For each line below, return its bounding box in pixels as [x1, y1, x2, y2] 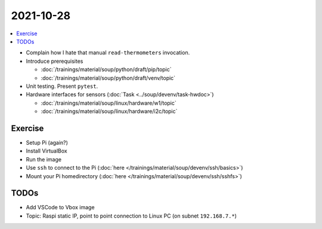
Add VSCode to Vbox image [26, 204, 95, 211]
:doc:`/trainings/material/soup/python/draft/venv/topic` [41, 74, 176, 81]
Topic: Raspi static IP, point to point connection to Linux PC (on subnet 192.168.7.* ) [26, 212, 237, 219]
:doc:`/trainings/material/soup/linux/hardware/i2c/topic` [41, 108, 178, 115]
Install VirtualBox [26, 147, 68, 155]
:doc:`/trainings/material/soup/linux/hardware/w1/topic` [41, 99, 177, 106]
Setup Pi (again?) [26, 139, 69, 146]
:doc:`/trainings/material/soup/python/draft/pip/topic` [41, 66, 172, 73]
